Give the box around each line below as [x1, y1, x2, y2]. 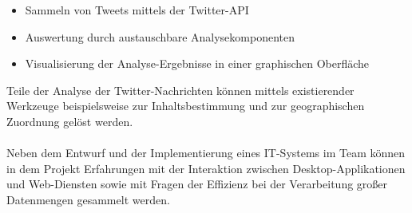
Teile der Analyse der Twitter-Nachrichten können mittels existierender [6, 81, 355, 98]
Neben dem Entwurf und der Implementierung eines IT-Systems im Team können [6, 144, 406, 161]
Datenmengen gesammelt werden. [6, 191, 170, 207]
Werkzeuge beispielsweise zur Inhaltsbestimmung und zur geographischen [6, 97, 365, 114]
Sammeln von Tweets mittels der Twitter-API [25, 2, 249, 18]
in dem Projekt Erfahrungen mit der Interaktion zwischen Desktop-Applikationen [6, 160, 406, 176]
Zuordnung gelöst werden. [6, 112, 133, 129]
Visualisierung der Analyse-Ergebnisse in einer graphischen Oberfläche [25, 55, 370, 72]
